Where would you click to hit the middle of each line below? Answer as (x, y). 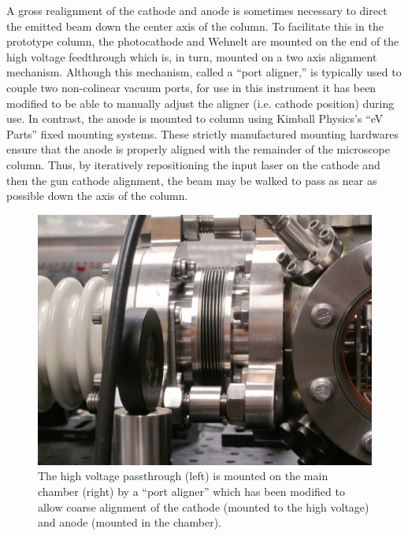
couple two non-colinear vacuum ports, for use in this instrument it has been (191, 87)
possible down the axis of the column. (97, 196)
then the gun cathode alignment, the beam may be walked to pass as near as (192, 180)
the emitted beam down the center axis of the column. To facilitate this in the (195, 26)
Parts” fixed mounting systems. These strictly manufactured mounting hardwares (202, 133)
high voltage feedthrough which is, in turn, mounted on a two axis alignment (192, 56)
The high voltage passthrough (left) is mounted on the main (183, 476)
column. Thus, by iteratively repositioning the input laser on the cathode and (193, 164)
